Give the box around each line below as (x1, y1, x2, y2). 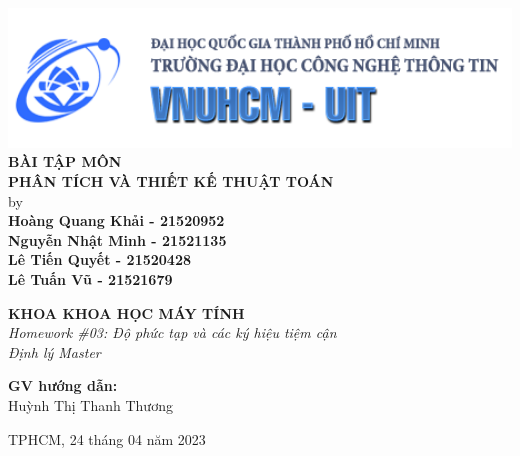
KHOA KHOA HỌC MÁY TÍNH (8, 302, 245, 323)
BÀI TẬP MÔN (8, 151, 122, 172)
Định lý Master (8, 341, 101, 362)
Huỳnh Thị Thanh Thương (8, 395, 173, 415)
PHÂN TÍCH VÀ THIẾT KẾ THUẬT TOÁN (8, 171, 334, 192)
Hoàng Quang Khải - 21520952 (8, 210, 225, 231)
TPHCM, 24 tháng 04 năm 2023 (8, 428, 206, 449)
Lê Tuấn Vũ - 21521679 (8, 269, 173, 290)
